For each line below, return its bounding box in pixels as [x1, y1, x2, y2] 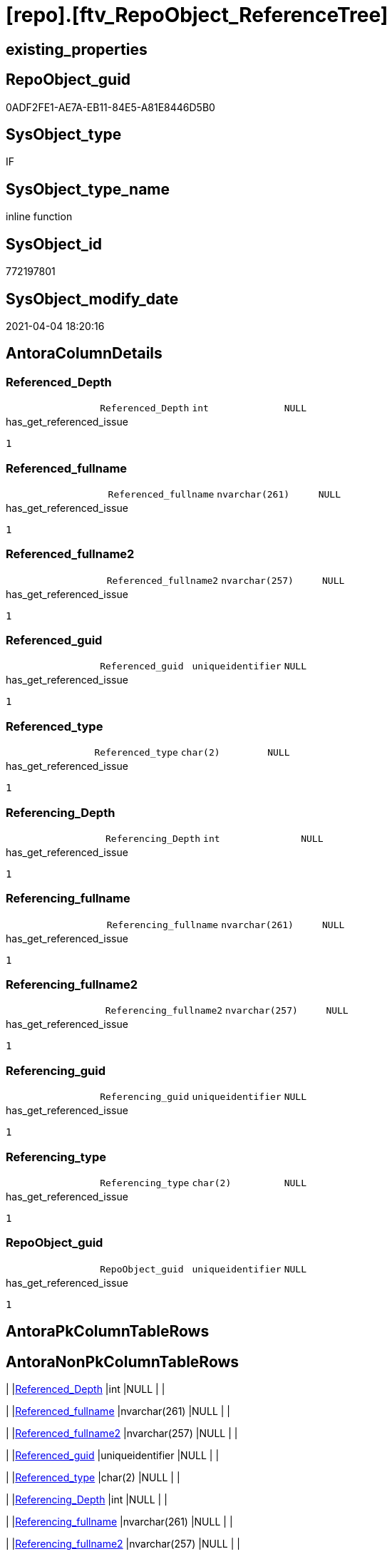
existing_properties [6, 40, 148, 58]
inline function [6, 210, 73, 223]
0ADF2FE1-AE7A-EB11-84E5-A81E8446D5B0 [6, 101, 215, 113]
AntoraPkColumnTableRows [6, 1322, 210, 1341]
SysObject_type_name [6, 180, 170, 198]
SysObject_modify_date [6, 289, 179, 308]
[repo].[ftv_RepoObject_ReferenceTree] [6, 3, 388, 27]
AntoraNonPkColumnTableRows [6, 1352, 239, 1371]
